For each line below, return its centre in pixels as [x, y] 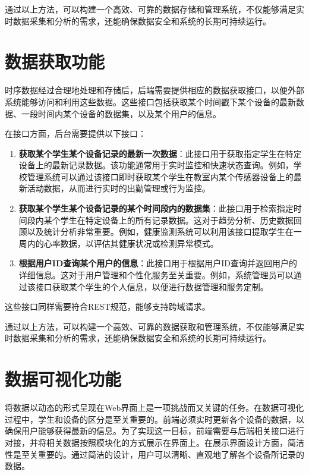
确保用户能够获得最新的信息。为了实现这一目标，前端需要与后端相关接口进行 [154, 431]
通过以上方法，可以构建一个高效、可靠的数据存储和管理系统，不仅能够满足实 [154, 9]
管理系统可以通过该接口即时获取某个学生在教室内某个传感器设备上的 [160, 176]
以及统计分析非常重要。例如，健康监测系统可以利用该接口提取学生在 [160, 232]
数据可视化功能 [63, 379]
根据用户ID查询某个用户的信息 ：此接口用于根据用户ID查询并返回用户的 [158, 263]
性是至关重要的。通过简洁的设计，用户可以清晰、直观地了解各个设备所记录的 [154, 454]
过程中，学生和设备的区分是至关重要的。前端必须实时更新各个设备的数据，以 [154, 419]
